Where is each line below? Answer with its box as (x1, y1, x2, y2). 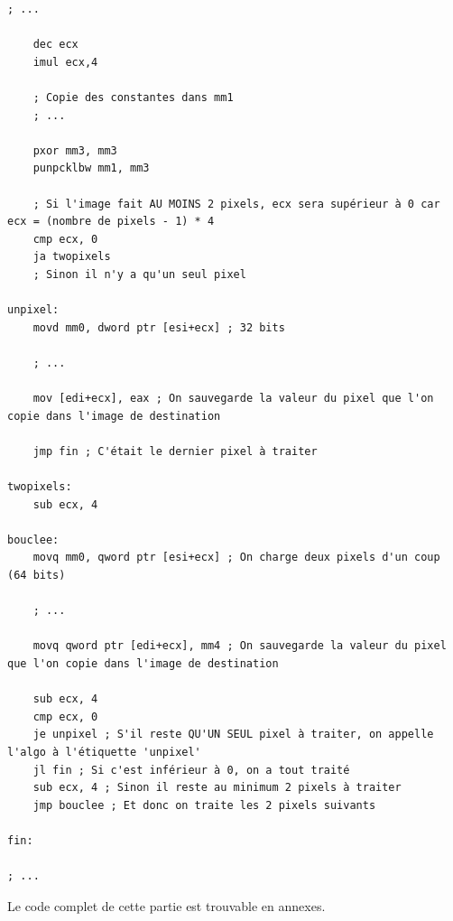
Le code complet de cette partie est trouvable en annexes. (7, 896, 326, 915)
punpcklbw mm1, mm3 (32, 162, 150, 175)
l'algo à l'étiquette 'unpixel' (7, 745, 201, 758)
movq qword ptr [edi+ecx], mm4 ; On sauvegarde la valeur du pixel (32, 639, 447, 653)
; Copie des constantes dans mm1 (32, 90, 234, 104)
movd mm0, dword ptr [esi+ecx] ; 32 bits (32, 321, 285, 334)
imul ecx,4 (32, 55, 98, 69)
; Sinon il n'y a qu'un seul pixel (32, 267, 246, 281)
